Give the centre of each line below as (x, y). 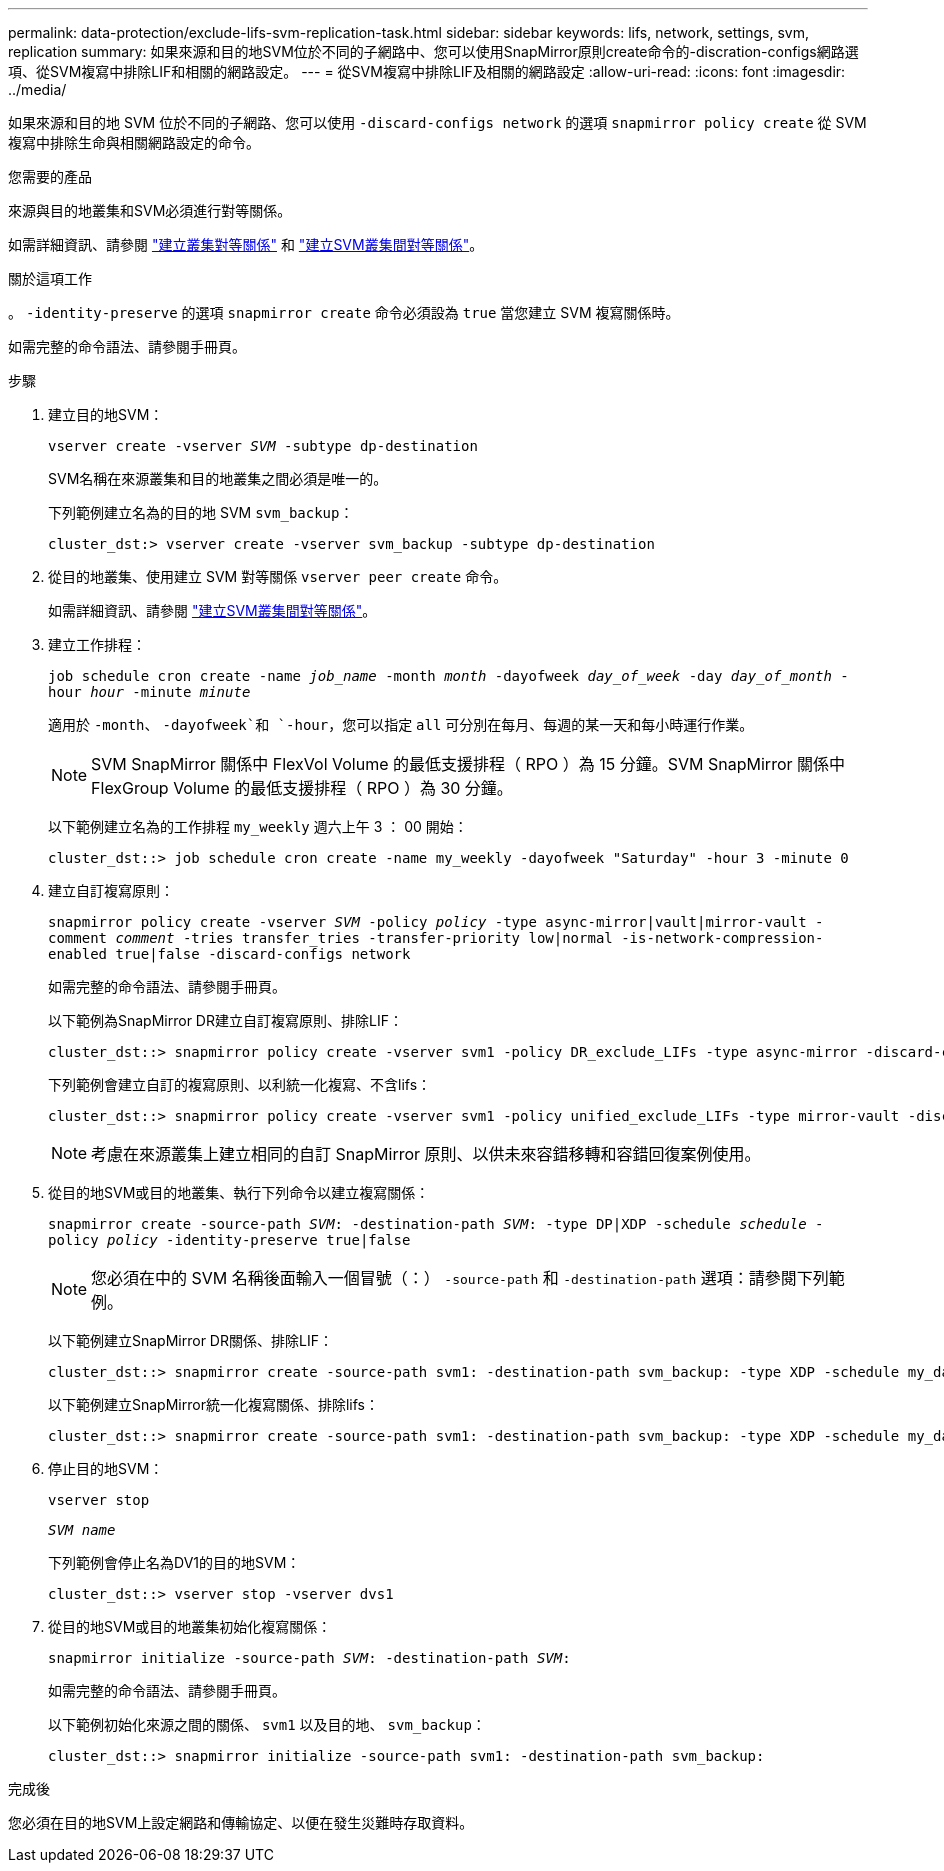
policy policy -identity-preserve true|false (229, 1240)
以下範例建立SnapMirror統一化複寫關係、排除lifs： (213, 1404)
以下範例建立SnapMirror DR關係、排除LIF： (190, 1340)
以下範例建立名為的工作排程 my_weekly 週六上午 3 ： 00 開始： (258, 826)
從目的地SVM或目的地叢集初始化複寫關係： (190, 1626)
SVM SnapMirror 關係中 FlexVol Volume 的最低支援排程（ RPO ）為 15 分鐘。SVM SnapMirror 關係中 (468, 764)
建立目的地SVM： (106, 414)
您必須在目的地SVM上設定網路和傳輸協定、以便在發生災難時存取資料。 (241, 1822)
